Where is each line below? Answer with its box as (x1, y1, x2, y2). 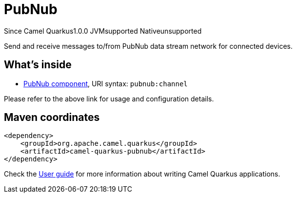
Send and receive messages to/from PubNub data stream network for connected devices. (4, 41, 293, 50)
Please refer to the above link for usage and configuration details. (4, 94, 214, 103)
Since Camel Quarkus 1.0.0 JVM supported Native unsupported (4, 26, 202, 35)
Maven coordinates (4, 111, 100, 124)
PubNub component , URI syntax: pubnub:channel (23, 79, 188, 88)
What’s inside (4, 59, 72, 71)
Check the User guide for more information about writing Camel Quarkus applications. (4, 170, 280, 178)
